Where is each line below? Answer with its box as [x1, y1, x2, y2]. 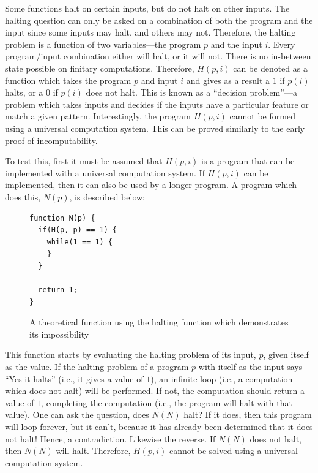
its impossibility [29, 327, 89, 340]
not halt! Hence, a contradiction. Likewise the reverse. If [5, 432, 216, 445]
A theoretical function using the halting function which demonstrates [29, 316, 289, 328]
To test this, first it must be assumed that [5, 154, 163, 167]
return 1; [38, 286, 78, 295]
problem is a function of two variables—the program [5, 37, 201, 50]
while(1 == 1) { [46, 237, 113, 246]
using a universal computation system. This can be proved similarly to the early [5, 121, 305, 134]
